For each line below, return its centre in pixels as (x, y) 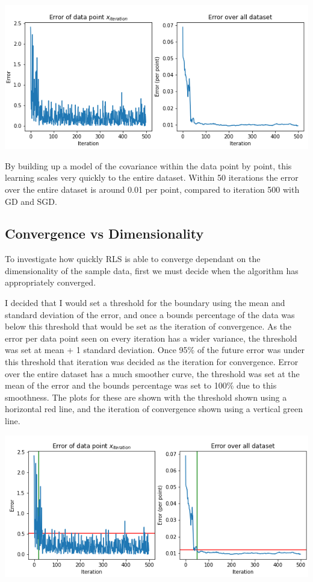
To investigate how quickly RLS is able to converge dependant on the (133, 259)
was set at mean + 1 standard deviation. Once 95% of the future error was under (155, 350)
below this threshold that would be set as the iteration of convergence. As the (148, 326)
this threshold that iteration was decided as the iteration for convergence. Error (152, 362)
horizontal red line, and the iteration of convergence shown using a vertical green (154, 409)
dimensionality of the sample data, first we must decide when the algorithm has (152, 270)
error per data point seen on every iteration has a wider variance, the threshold (151, 338)
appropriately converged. (51, 282)
